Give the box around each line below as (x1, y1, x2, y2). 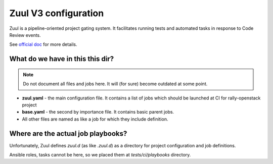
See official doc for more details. (9, 41, 77, 47)
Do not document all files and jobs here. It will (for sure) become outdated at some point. (23, 81, 208, 87)
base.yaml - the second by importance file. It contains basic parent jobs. (22, 109, 174, 115)
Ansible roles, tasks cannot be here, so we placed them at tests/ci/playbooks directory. (9, 151, 191, 157)
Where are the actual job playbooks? (9, 129, 127, 138)
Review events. (9, 32, 41, 38)
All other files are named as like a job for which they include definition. (22, 116, 168, 122)
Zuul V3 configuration (9, 8, 104, 19)
